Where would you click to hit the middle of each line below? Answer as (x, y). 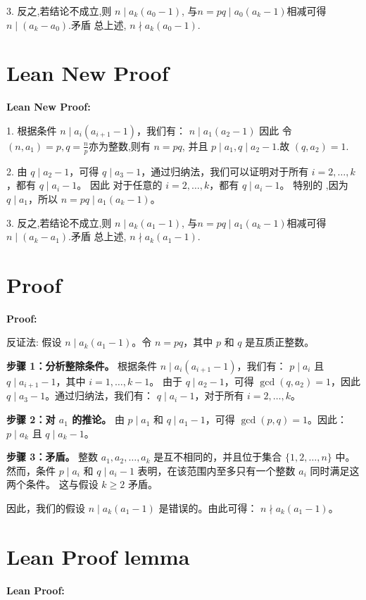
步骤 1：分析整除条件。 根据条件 (82, 366)
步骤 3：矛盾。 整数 (52, 457)
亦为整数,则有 (119, 145)
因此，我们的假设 (46, 508)
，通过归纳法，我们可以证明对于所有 (225, 171)
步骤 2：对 (31, 419)
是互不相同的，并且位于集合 (218, 457)
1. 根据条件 (32, 130)
